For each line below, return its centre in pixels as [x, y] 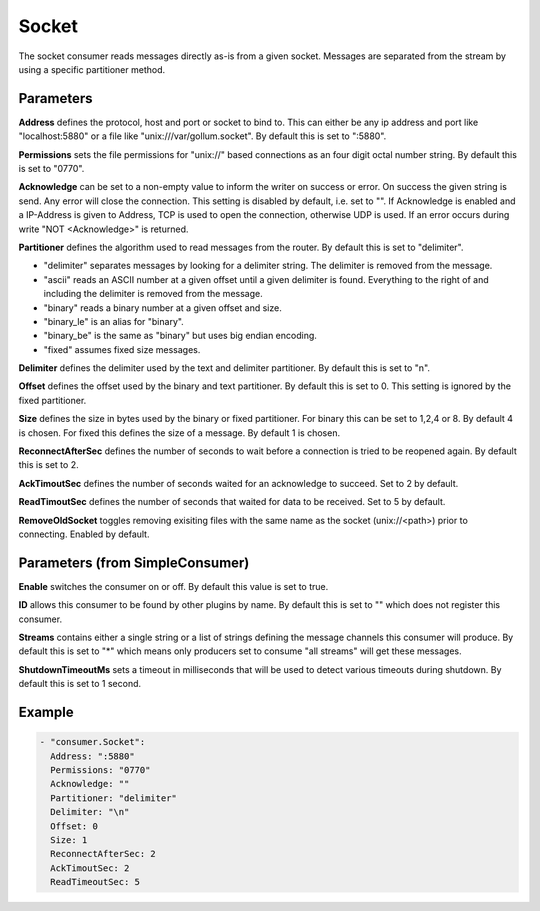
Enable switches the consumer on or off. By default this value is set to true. [173, 586]
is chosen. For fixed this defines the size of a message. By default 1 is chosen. [179, 432]
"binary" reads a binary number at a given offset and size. [162, 307]
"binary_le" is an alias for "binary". [113, 321]
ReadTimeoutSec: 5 [95, 882]
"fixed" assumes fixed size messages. [122, 349]
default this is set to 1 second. [80, 684]
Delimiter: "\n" [90, 812]
